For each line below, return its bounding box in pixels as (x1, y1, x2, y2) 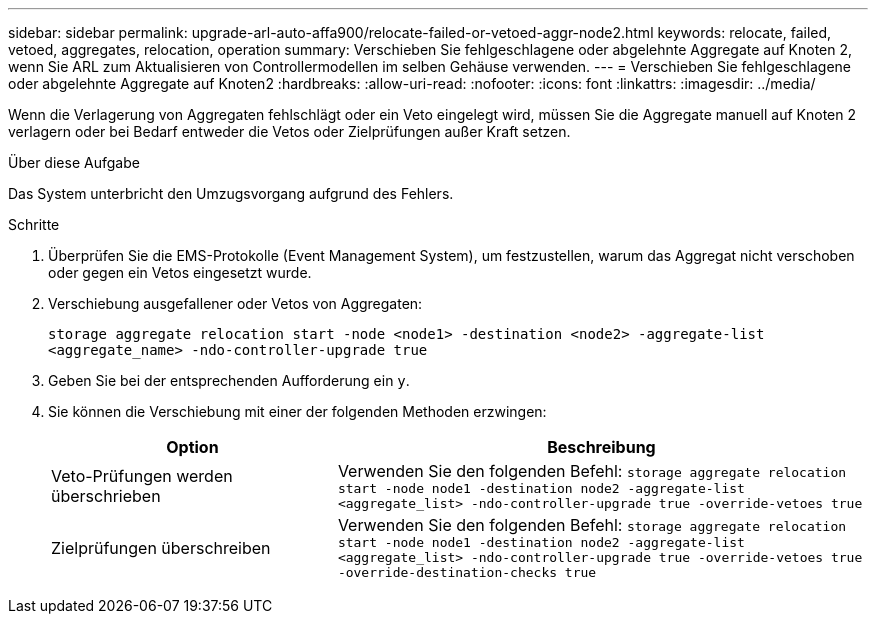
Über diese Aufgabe (8, 154, 140, 171)
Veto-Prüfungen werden (51, 466, 233, 486)
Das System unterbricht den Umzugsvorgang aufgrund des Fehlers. (8, 185, 454, 202)
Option (166, 437, 219, 457)
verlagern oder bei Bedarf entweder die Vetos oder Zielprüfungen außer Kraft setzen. (8, 123, 571, 140)
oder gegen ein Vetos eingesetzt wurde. (48, 264, 312, 281)
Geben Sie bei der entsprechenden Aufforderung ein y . (48, 372, 410, 389)
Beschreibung (547, 437, 656, 457)
